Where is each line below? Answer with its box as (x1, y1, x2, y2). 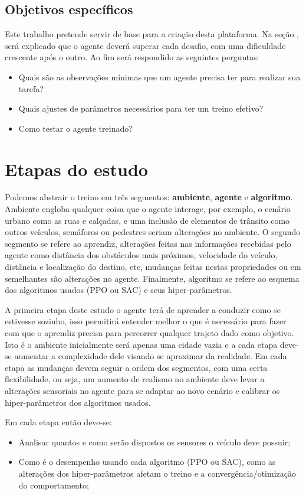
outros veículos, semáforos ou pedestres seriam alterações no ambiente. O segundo (5, 226, 301, 238)
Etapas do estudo (5, 157, 148, 181)
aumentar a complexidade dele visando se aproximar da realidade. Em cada (14, 350, 287, 362)
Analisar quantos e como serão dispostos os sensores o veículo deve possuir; (18, 435, 291, 448)
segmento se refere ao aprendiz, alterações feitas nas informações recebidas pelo (5, 237, 291, 249)
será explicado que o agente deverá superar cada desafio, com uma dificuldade (5, 39, 286, 51)
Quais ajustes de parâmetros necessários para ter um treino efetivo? (18, 102, 264, 115)
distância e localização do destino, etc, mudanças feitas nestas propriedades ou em (5, 260, 301, 273)
